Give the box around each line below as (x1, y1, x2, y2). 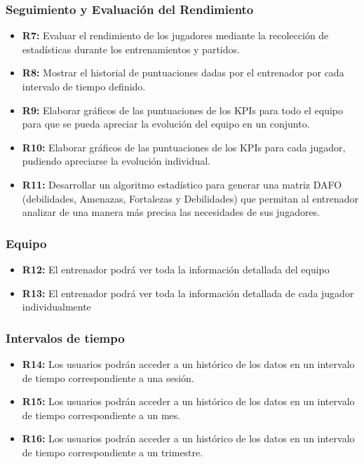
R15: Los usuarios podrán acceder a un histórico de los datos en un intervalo (22, 394, 355, 409)
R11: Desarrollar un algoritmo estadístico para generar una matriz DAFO (22, 177, 342, 191)
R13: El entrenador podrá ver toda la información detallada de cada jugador (22, 285, 354, 300)
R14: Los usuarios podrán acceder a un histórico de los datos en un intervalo (22, 356, 355, 371)
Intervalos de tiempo (6, 329, 125, 346)
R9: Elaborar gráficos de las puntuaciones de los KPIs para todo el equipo (22, 102, 344, 117)
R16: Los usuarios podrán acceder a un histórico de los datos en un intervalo (22, 431, 355, 446)
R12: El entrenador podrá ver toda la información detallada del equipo (22, 261, 330, 276)
